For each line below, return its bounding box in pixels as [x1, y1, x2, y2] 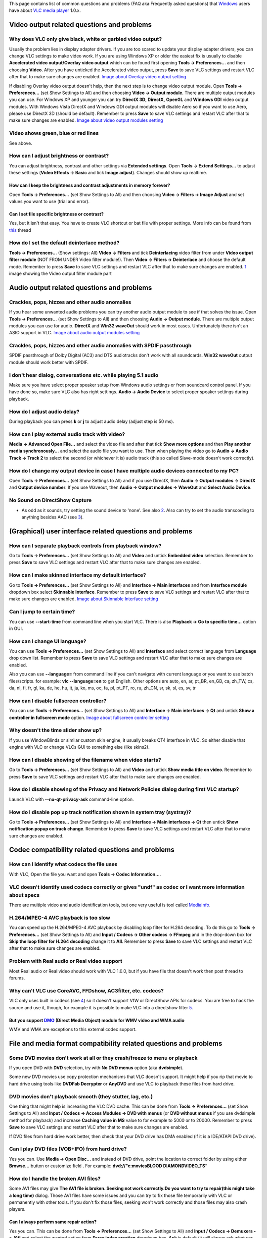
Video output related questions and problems [9, 20, 152, 29]
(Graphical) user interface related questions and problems [9, 527, 192, 535]
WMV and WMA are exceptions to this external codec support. [9, 1026, 137, 1032]
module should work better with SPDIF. [9, 359, 89, 365]
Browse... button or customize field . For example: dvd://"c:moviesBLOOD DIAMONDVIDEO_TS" [9, 1163, 208, 1169]
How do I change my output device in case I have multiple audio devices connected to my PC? [9, 467, 239, 474]
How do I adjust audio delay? [9, 408, 80, 415]
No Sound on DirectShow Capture [9, 497, 92, 504]
